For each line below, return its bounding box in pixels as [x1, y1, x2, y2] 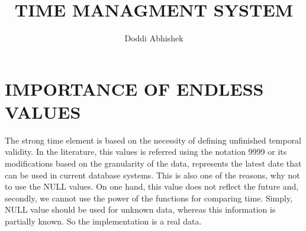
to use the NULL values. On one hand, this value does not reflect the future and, [5, 180, 299, 193]
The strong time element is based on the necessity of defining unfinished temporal [5, 134, 302, 146]
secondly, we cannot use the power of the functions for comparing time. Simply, [5, 191, 293, 204]
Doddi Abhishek [124, 32, 183, 44]
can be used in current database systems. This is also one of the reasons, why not [5, 168, 300, 181]
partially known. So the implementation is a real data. [5, 215, 202, 227]
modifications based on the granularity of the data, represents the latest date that [5, 157, 302, 170]
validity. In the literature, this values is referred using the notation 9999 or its [5, 145, 287, 158]
